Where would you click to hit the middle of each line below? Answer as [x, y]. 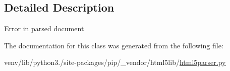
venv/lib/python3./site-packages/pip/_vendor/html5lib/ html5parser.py [115, 62]
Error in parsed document [44, 28]
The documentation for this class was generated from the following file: [114, 45]
